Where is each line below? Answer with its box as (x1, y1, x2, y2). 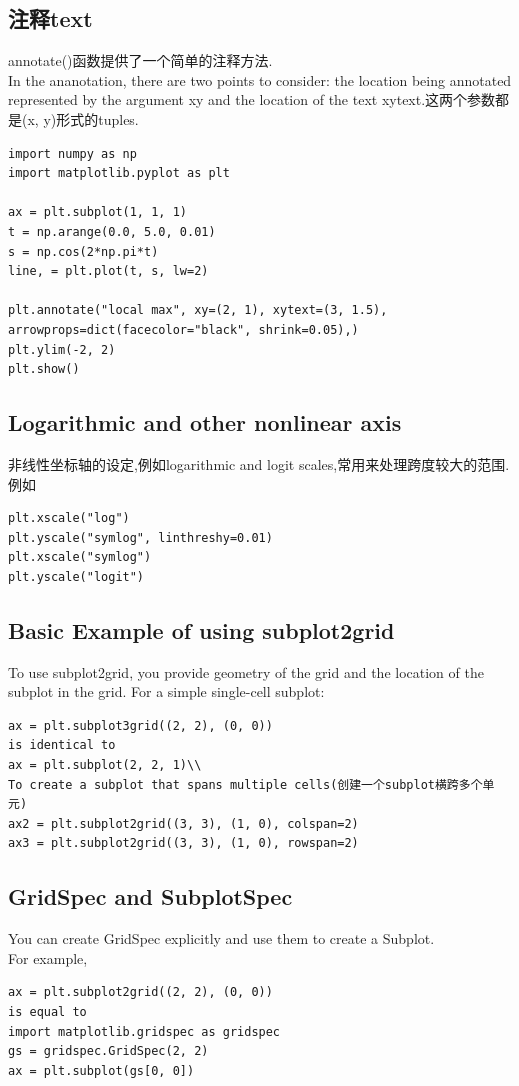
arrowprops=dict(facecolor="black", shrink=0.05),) (8, 322, 359, 337)
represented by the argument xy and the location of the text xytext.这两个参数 (8, 89, 496, 110)
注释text (8, 3, 93, 34)
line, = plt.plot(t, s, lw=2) (8, 264, 209, 279)
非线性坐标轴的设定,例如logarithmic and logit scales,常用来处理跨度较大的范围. (8, 453, 510, 474)
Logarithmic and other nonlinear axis (8, 407, 402, 438)
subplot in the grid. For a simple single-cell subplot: (8, 681, 325, 702)
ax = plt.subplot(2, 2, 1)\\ (8, 758, 202, 773)
